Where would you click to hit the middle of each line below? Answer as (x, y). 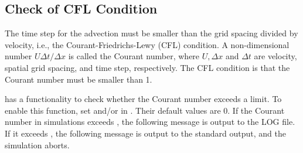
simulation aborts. (37, 144)
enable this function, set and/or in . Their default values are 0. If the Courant (145, 110)
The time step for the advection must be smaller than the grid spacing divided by (151, 33)
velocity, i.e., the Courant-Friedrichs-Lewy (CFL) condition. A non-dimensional (147, 44)
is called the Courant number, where (134, 56)
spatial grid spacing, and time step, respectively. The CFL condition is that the (147, 67)
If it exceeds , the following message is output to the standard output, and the (145, 133)
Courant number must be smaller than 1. (79, 79)
